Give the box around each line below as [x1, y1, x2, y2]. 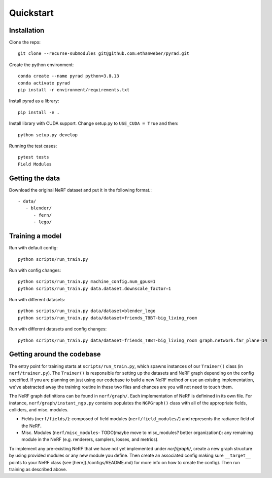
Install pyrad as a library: [9, 98, 59, 104]
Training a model [9, 232, 62, 240]
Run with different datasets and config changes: [9, 326, 107, 332]
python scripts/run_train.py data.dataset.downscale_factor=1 [18, 285, 171, 291]
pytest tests [18, 155, 49, 160]
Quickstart [9, 7, 54, 18]
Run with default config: [9, 245, 58, 251]
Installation [9, 26, 44, 35]
